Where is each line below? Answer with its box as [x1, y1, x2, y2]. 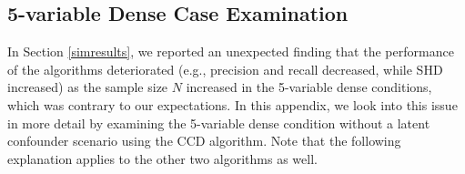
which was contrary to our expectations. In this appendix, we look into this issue [7, 95, 458, 114]
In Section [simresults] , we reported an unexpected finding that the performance [7, 42, 454, 61]
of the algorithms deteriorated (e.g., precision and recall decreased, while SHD [7, 59, 443, 78]
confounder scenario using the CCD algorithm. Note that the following [7, 131, 401, 150]
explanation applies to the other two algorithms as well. [7, 148, 318, 168]
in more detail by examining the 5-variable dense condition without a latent [7, 113, 430, 132]
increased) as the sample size [7, 77, 168, 97]
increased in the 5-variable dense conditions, [186, 77, 432, 97]
